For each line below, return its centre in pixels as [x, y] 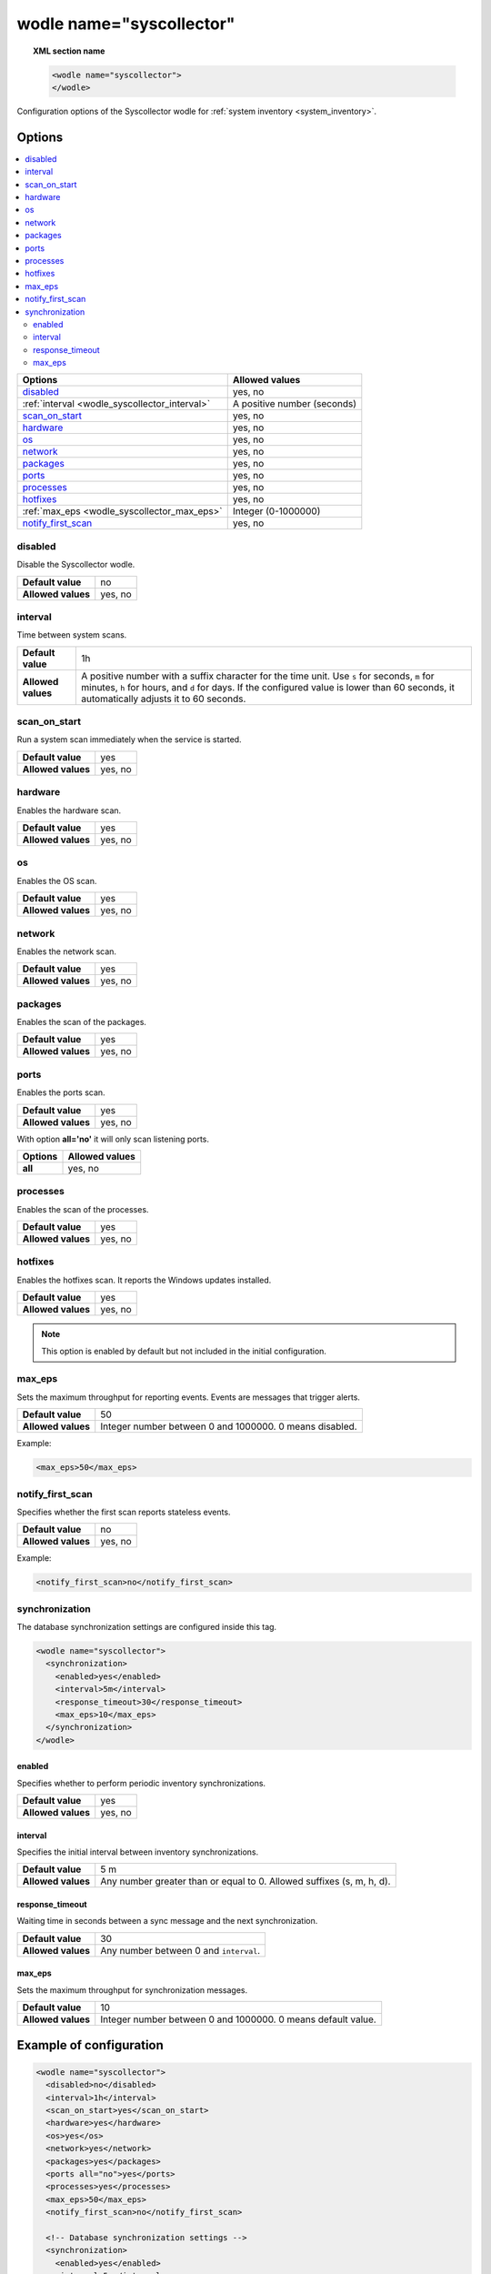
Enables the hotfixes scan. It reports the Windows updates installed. [144, 1280]
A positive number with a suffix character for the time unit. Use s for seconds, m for [258, 676]
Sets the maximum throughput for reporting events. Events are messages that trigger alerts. [189, 1397]
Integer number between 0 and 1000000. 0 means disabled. [229, 1426]
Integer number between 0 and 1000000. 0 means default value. [238, 2019]
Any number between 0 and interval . [180, 1950]
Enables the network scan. [67, 951]
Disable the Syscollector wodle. [76, 565]
